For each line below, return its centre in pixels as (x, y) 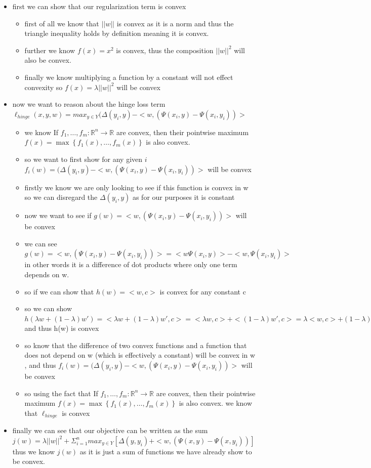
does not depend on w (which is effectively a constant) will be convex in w (140, 355)
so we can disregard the (61, 197)
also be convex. (48, 60)
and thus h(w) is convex (62, 328)
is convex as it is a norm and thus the (175, 23)
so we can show (48, 308)
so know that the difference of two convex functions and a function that (136, 345)
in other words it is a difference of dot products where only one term (131, 264)
